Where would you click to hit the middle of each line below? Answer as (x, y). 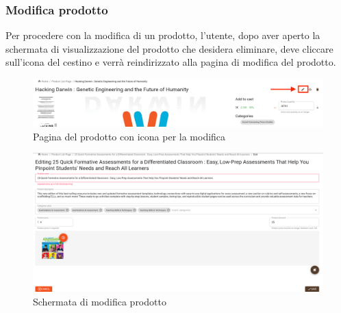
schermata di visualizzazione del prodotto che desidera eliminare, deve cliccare (169, 48)
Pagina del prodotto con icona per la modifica (129, 136)
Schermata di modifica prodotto (100, 301)
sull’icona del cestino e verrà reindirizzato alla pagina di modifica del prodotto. (171, 62)
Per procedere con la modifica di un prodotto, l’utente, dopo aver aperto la (163, 35)
